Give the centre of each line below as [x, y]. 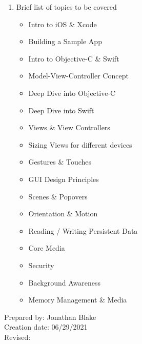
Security [41, 265]
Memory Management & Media [78, 300]
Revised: [17, 337]
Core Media [47, 248]
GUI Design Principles [64, 179]
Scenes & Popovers [58, 196]
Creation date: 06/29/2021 [46, 327]
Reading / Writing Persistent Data [83, 230]
